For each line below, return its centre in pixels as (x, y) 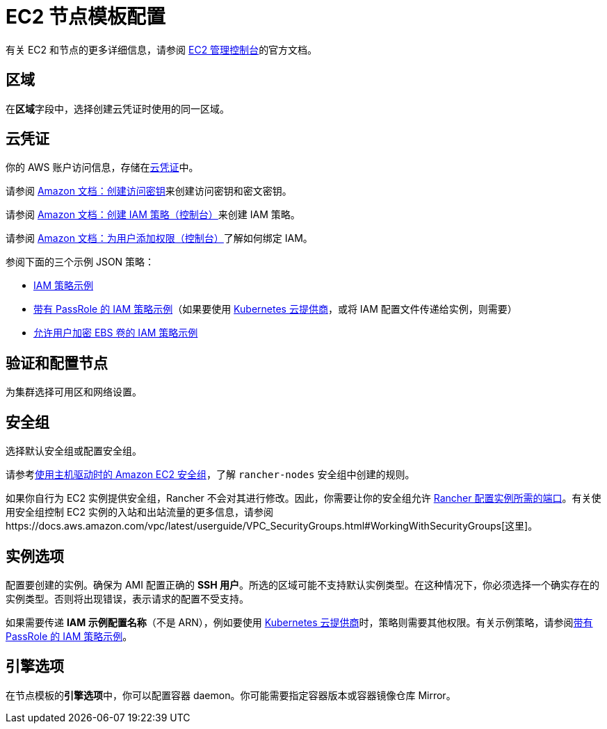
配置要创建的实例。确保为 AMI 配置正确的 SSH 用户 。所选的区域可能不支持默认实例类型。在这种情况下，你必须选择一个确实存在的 (302, 584)
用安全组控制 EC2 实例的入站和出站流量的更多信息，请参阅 (140, 512)
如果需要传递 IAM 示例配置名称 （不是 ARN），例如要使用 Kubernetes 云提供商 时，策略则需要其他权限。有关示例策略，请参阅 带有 (299, 622)
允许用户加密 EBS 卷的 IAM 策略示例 (116, 333)
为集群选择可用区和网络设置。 (74, 392)
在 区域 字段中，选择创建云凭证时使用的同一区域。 (118, 108)
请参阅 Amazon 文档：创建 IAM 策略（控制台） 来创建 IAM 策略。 (153, 215)
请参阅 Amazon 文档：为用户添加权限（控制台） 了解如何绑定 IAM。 (159, 238)
